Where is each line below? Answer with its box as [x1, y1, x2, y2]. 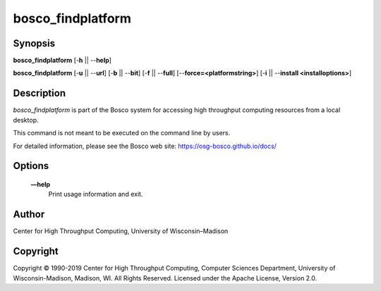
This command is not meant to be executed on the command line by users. [13, 129, 231, 137]
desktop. [13, 116, 39, 124]
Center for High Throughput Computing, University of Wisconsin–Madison [13, 227, 229, 235]
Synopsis [13, 37, 56, 49]
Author [13, 209, 45, 221]
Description [13, 87, 66, 99]
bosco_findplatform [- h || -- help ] [13, 56, 112, 65]
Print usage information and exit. [48, 190, 143, 199]
